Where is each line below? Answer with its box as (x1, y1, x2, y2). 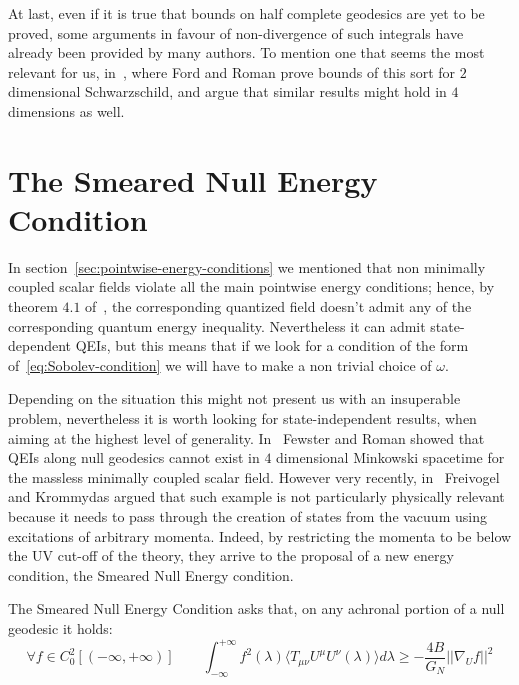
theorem (8, 296, 58, 317)
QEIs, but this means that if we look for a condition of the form (75, 335, 469, 356)
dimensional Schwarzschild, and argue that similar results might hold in (8, 81, 447, 102)
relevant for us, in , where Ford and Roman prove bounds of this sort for (8, 61, 456, 82)
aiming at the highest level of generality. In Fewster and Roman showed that (8, 427, 485, 448)
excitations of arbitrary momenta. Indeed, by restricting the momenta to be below (8, 525, 512, 546)
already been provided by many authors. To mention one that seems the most (8, 42, 485, 63)
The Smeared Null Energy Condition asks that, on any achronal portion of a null (8, 598, 505, 619)
